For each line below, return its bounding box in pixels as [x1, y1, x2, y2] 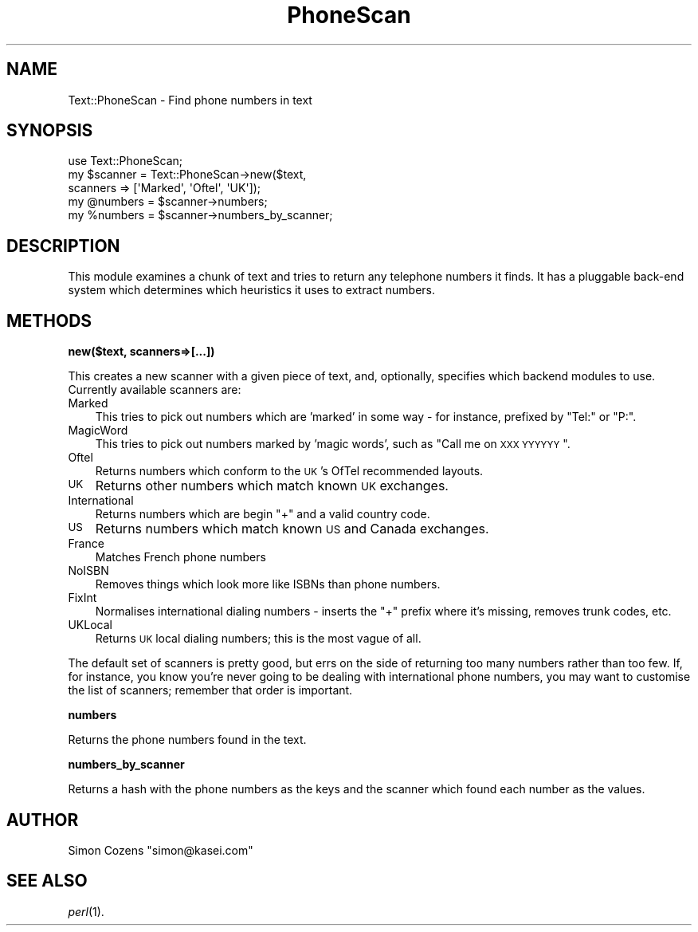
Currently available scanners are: [68, 383, 241, 397]
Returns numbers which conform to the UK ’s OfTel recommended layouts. [95, 464, 484, 478]
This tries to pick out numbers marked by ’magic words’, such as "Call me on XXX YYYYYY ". [95, 437, 571, 451]
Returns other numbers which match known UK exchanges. [95, 478, 449, 494]
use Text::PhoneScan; [68, 154, 183, 168]
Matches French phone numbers [95, 550, 266, 564]
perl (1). [68, 904, 104, 918]
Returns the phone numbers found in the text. [68, 733, 307, 747]
